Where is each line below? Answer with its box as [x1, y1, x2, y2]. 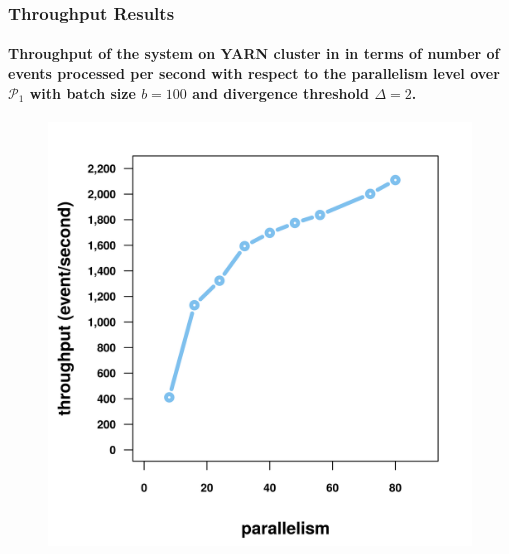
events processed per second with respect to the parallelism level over [8, 63, 500, 84]
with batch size [29, 82, 136, 103]
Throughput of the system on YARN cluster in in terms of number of [8, 43, 500, 64]
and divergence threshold [192, 82, 370, 103]
